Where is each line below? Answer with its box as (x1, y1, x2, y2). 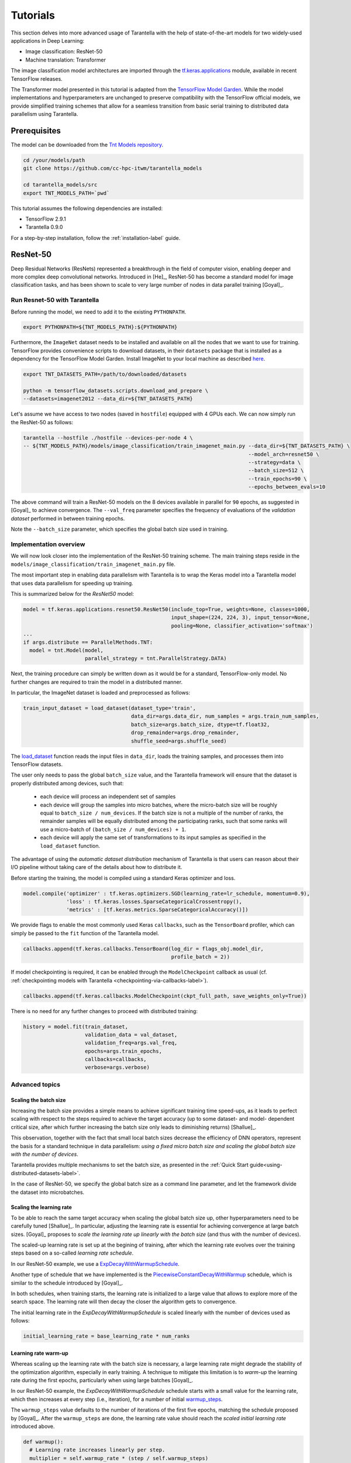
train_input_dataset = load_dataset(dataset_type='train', (23, 705, 196, 712)
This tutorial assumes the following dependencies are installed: (11, 205, 163, 212)
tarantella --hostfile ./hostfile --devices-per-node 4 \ (23, 434, 193, 441)
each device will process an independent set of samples (40, 793, 176, 800)
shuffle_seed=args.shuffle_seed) (130, 737, 227, 744)
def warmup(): (23, 1438, 64, 1445)
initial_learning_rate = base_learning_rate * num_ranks (23, 1333, 190, 1340)
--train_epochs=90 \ (247, 475, 307, 482)
